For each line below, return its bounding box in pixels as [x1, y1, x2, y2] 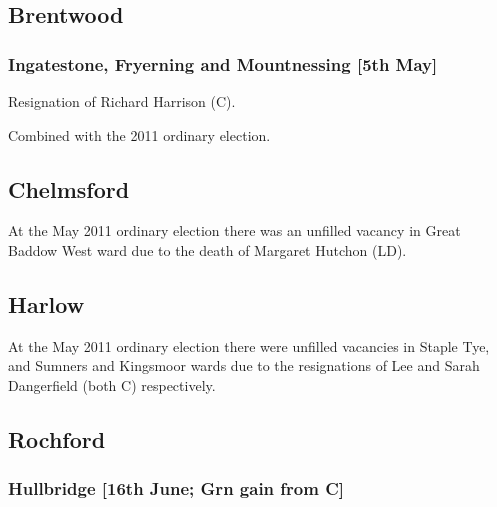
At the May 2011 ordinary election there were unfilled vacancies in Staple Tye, [8, 335, 490, 356]
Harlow [8, 288, 85, 319]
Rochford [8, 423, 106, 454]
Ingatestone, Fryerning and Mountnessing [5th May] [8, 51, 438, 76]
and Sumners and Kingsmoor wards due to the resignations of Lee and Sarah [8, 355, 480, 376]
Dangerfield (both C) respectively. [8, 374, 216, 395]
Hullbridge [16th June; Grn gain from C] [8, 476, 344, 501]
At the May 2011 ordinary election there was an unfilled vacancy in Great [8, 220, 461, 241]
